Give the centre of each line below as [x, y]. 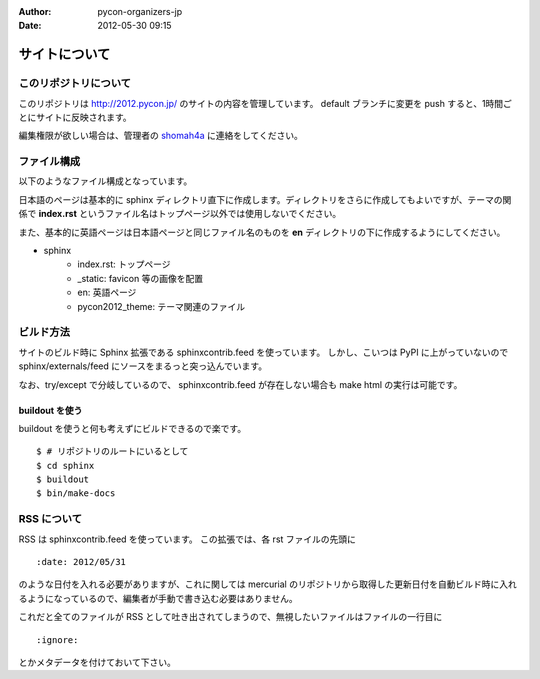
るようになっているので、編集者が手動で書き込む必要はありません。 [158, 598]
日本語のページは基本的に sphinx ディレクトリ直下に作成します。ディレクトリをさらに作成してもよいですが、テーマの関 [265, 199]
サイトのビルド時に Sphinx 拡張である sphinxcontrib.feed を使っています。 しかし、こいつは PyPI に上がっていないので [263, 352]
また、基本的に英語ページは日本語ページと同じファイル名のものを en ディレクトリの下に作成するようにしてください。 [262, 232]
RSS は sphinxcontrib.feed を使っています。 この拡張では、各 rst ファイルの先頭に [187, 539]
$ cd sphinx [65, 465]
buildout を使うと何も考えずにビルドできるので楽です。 [132, 428]
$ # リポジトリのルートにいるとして [112, 451]
